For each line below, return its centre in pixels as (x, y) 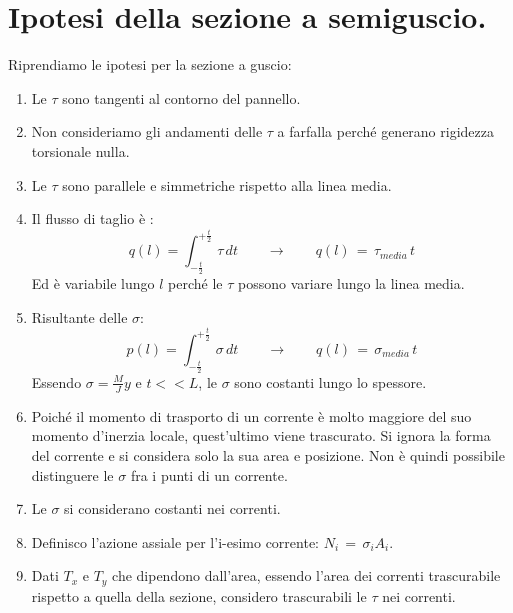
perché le (195, 283)
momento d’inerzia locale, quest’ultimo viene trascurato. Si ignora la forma (261, 435)
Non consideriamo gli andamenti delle (147, 131)
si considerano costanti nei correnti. (172, 508)
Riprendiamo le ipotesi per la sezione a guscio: (150, 64)
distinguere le (72, 474)
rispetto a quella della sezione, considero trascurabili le (199, 595)
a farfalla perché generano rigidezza (385, 131)
